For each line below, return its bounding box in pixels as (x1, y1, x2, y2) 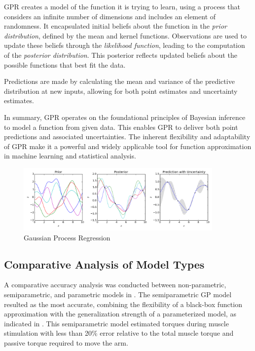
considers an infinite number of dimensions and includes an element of (4, 11, 216, 21)
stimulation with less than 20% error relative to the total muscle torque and (4, 328, 234, 338)
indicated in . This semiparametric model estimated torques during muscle (4, 318, 229, 328)
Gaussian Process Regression (24, 232, 110, 242)
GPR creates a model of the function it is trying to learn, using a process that (4, 1, 240, 11)
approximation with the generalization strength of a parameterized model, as (4, 309, 236, 319)
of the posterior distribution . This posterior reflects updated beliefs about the (4, 49, 237, 60)
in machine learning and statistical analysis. (4, 151, 136, 161)
